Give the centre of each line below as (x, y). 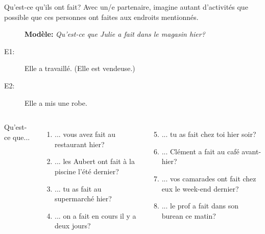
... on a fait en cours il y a (95, 215)
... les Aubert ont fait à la (95, 161)
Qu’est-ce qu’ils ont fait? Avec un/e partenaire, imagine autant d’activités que (126, 7)
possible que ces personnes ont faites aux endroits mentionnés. (101, 17)
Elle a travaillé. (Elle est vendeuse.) (80, 68)
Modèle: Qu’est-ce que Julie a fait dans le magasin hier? (115, 34)
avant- (251, 151)
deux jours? (73, 226)
